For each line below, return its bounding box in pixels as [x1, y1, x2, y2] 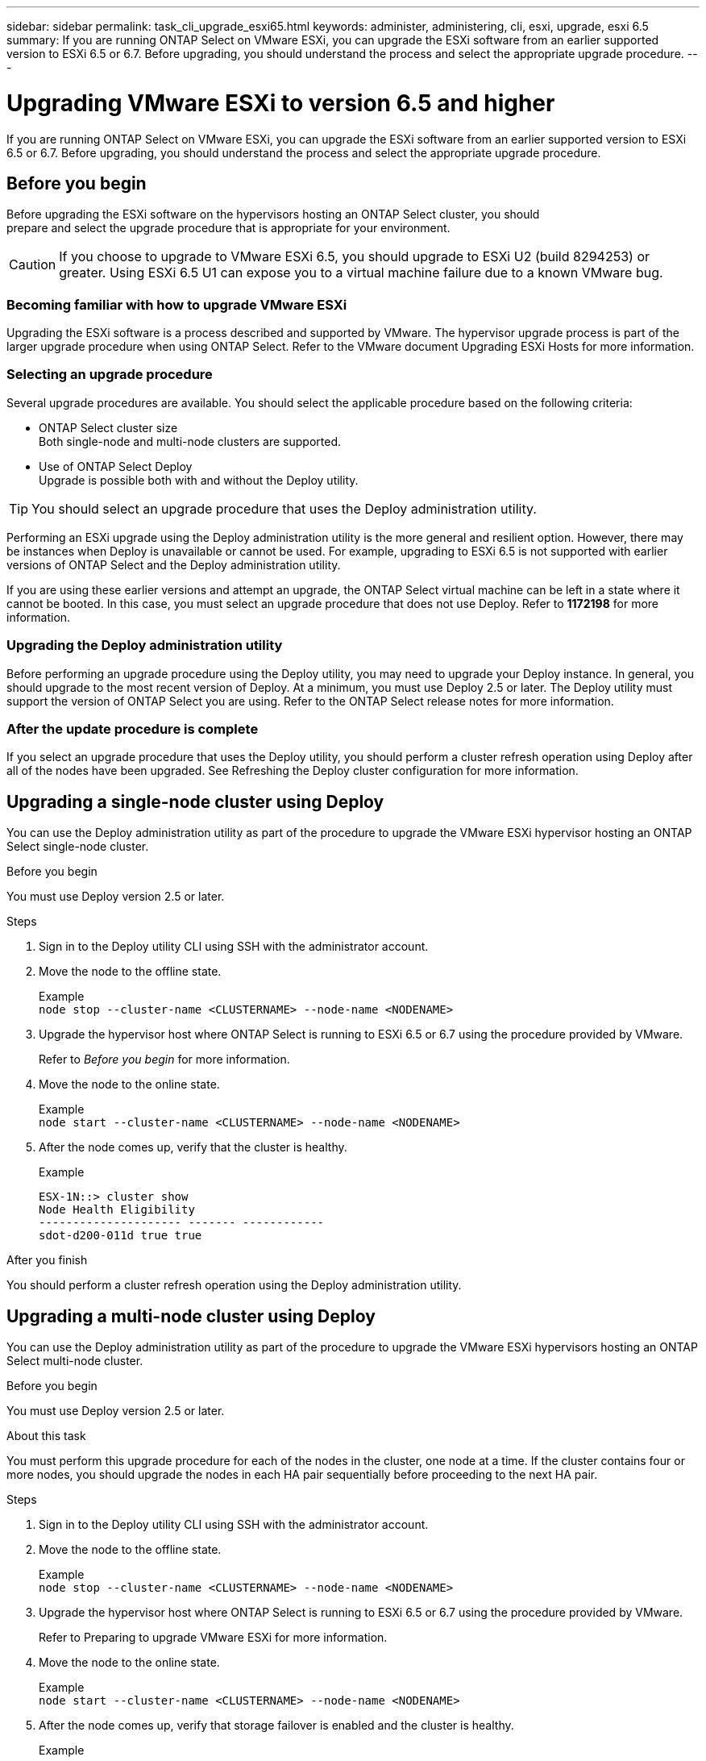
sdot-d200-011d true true [39, 1229, 202, 1243]
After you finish [6, 1253, 88, 1268]
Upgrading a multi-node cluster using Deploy [6, 1305, 376, 1326]
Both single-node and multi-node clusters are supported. [39, 434, 342, 448]
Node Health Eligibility [39, 1203, 195, 1217]
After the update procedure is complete [6, 720, 259, 737]
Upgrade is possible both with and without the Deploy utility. [39, 473, 359, 487]
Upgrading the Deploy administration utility [6, 637, 283, 654]
